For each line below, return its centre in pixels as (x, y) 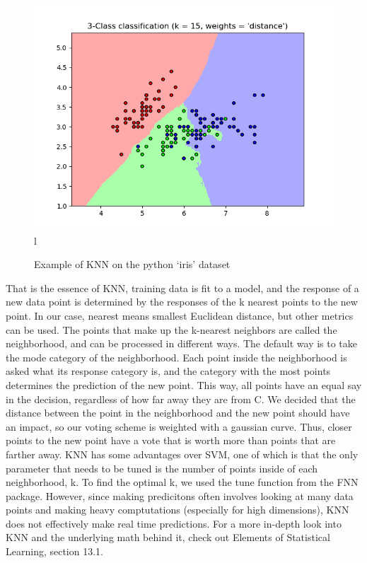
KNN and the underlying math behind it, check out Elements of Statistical (168, 537)
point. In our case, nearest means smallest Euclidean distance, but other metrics (180, 315)
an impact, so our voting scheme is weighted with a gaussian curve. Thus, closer (179, 426)
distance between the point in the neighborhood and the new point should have (178, 413)
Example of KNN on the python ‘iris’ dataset (132, 264)
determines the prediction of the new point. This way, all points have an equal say (184, 384)
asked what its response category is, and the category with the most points (168, 371)
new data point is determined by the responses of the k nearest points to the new (182, 302)
